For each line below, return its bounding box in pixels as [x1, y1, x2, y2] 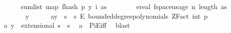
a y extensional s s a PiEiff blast [3, 20, 130, 30]
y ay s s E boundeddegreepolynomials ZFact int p [25, 11, 208, 21]
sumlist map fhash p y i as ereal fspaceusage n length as [20, 1, 227, 11]
